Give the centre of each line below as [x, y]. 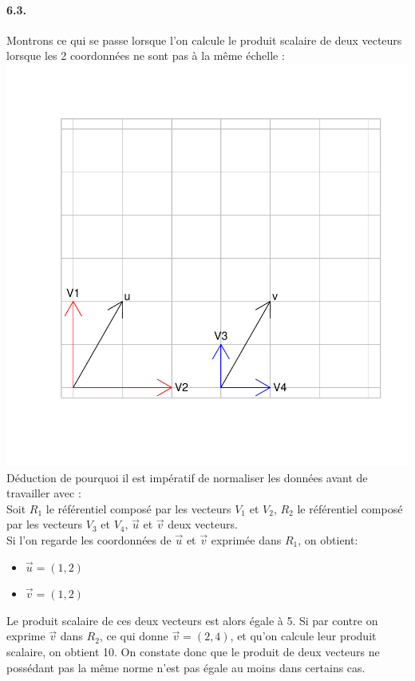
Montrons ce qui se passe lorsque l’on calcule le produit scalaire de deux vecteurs [204, 40]
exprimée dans [246, 539]
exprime [26, 636]
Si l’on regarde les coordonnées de [89, 539]
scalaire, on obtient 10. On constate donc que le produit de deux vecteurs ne [193, 651]
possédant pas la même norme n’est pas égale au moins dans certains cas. [186, 667]
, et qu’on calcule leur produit [303, 636]
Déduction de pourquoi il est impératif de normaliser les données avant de [187, 477]
